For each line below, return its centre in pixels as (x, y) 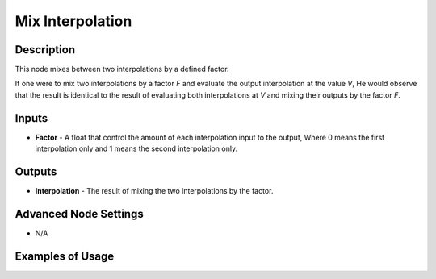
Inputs (31, 118)
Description (45, 50)
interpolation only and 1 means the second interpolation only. (136, 148)
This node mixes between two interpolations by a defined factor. (122, 69)
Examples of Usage (65, 256)
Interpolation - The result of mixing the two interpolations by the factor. (154, 191)
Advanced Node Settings (80, 214)
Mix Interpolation (73, 21)
